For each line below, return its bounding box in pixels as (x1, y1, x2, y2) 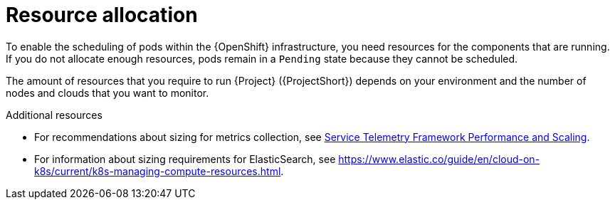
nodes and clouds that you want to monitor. (6, 86, 209, 99)
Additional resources (6, 108, 102, 121)
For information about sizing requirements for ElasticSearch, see (34, 152, 336, 165)
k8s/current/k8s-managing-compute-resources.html (34, 164, 281, 177)
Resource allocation (6, 3, 198, 27)
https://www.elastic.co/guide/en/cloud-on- (338, 152, 540, 165)
